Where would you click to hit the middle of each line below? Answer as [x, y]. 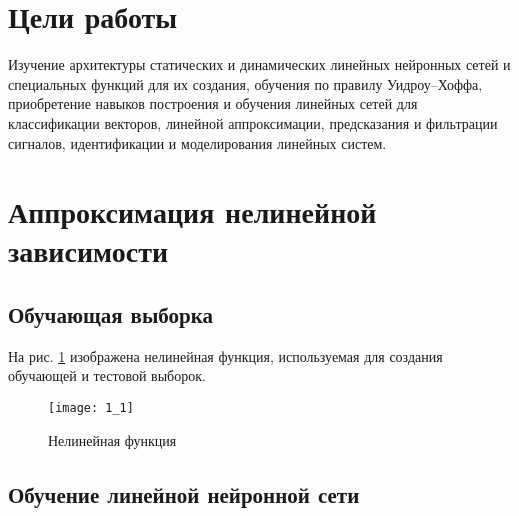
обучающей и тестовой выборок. [107, 375]
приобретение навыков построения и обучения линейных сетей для [213, 103]
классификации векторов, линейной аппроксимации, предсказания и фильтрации [253, 122]
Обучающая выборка [110, 314]
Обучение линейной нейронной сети [184, 493]
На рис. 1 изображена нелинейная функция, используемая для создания [225, 355]
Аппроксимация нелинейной [192, 211]
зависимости [88, 250]
